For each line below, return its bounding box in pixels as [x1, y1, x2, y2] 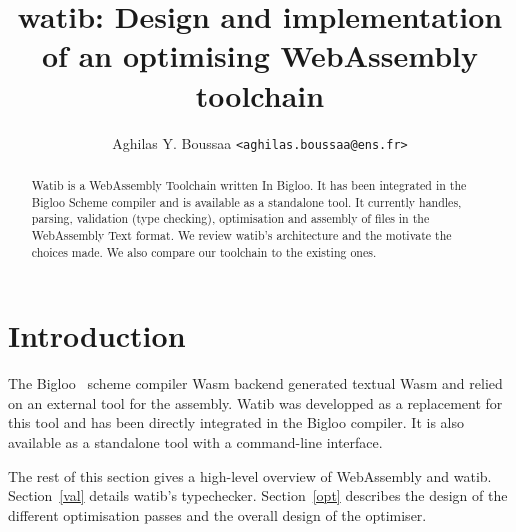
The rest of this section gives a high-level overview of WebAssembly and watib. [8, 465, 492, 486]
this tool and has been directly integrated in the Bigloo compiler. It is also [8, 412, 465, 433]
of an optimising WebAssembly [42, 35, 478, 76]
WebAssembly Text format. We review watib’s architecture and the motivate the [31, 226, 452, 243]
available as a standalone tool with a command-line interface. [8, 431, 383, 452]
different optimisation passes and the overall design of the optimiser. [8, 504, 427, 525]
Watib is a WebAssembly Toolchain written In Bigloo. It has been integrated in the [31, 176, 467, 193]
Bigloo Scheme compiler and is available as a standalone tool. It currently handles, [31, 193, 462, 210]
